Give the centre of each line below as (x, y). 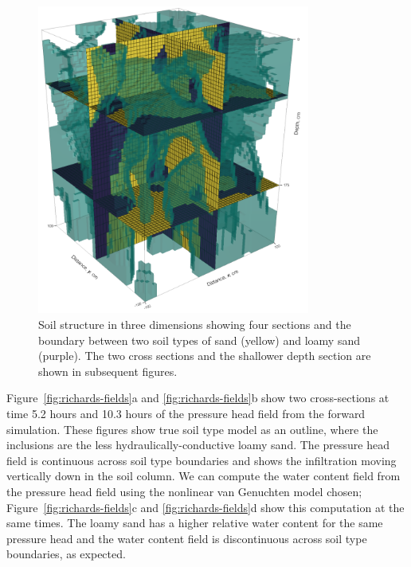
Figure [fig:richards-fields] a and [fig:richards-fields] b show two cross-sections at (198, 398)
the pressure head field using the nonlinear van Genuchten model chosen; (184, 492)
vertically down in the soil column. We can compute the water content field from (204, 476)
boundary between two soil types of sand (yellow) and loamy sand (200, 340)
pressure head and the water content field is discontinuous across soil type (187, 538)
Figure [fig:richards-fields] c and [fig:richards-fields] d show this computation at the (205, 507)
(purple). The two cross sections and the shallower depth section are (205, 356)
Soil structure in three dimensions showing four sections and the (195, 325)
